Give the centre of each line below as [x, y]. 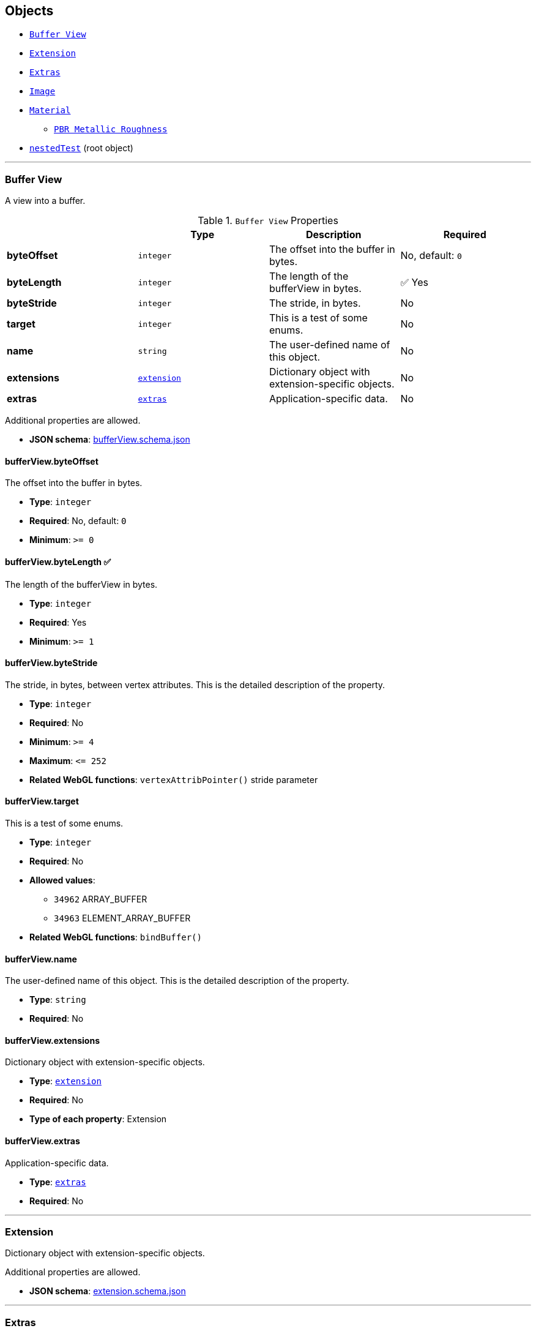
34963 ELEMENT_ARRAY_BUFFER [122, 918]
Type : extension [65, 1081]
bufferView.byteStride [51, 663]
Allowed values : [62, 880]
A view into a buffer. [45, 201]
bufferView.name [41, 959]
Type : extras [58, 1182]
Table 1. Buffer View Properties [268, 221]
